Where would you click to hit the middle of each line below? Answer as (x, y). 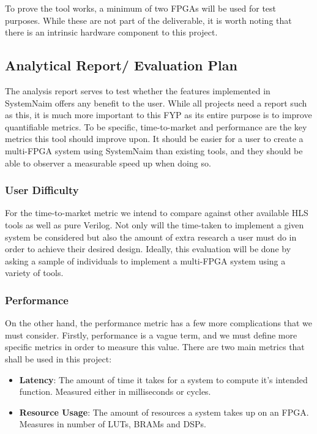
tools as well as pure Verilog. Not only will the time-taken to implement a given (155, 224)
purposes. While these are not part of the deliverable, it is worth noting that (148, 20)
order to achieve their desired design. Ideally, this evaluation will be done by (148, 249)
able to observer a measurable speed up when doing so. (108, 163)
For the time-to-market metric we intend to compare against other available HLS (157, 213)
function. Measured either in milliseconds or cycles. (115, 391)
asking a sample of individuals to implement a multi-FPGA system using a (145, 260)
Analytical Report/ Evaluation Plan (121, 65)
